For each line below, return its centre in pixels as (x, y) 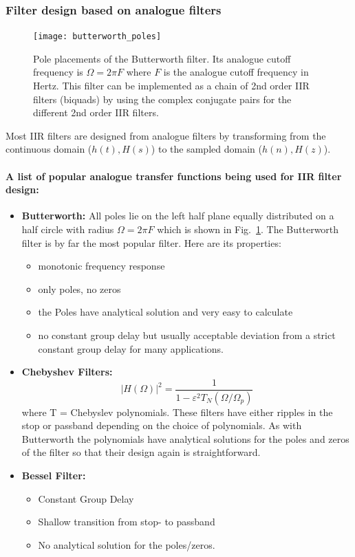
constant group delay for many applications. (131, 348)
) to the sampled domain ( (206, 149)
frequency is (58, 72)
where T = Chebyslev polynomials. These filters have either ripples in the (177, 412)
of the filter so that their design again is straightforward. (141, 452)
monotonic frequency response (101, 266)
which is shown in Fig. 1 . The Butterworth (248, 229)
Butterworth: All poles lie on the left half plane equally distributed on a (178, 216)
